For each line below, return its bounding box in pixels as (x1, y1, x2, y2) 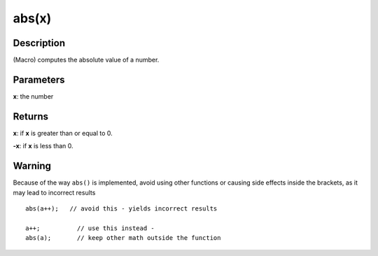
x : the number (13, 92, 54, 101)
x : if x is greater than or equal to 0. (13, 129, 113, 137)
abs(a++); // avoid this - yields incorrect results (25, 204, 218, 213)
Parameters (13, 73, 65, 85)
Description (13, 37, 66, 49)
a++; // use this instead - (25, 224, 155, 232)
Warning (13, 160, 52, 172)
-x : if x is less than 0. (13, 142, 73, 150)
